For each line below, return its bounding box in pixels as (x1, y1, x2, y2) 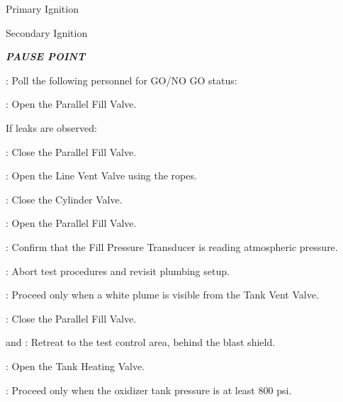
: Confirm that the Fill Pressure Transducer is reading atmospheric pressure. (6, 239, 338, 254)
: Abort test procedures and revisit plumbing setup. (6, 263, 230, 278)
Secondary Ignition (6, 25, 88, 40)
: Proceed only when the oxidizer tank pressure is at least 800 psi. (6, 382, 292, 397)
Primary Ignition (6, 1, 79, 16)
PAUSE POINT (6, 49, 86, 64)
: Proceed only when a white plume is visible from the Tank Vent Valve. (6, 287, 319, 302)
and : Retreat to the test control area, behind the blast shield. (6, 335, 276, 350)
